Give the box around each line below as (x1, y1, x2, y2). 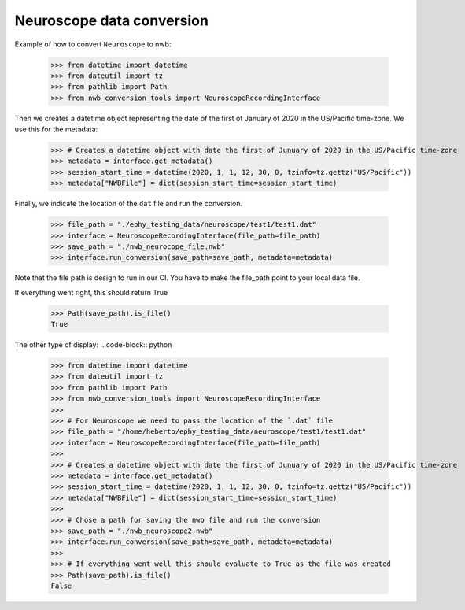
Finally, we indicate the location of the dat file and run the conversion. (14, 199, 243, 209)
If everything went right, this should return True (14, 287, 168, 297)
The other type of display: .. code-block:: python (14, 340, 172, 349)
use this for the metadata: (14, 124, 98, 134)
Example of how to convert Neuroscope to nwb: (14, 39, 172, 49)
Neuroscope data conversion (14, 12, 209, 29)
